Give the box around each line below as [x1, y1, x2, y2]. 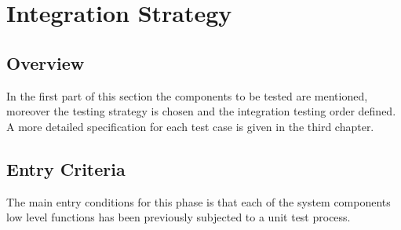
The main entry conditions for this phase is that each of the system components [6, 193, 391, 210]
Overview [6, 50, 85, 75]
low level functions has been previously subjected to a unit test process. [6, 209, 351, 225]
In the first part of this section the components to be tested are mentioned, [6, 87, 368, 104]
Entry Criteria [6, 156, 126, 181]
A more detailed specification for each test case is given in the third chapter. [6, 118, 374, 134]
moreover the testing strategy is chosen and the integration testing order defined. [6, 103, 396, 119]
